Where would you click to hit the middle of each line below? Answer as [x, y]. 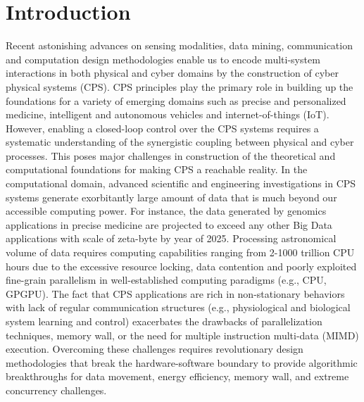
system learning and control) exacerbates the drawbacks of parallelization [164, 321]
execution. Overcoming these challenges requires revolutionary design [155, 349]
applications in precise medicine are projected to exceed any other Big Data [169, 224]
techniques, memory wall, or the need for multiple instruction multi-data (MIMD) [182, 335]
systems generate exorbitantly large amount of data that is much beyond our [171, 197]
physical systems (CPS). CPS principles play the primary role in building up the [180, 86]
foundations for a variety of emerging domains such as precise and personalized [176, 100]
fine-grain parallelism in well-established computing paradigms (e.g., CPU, [166, 280]
